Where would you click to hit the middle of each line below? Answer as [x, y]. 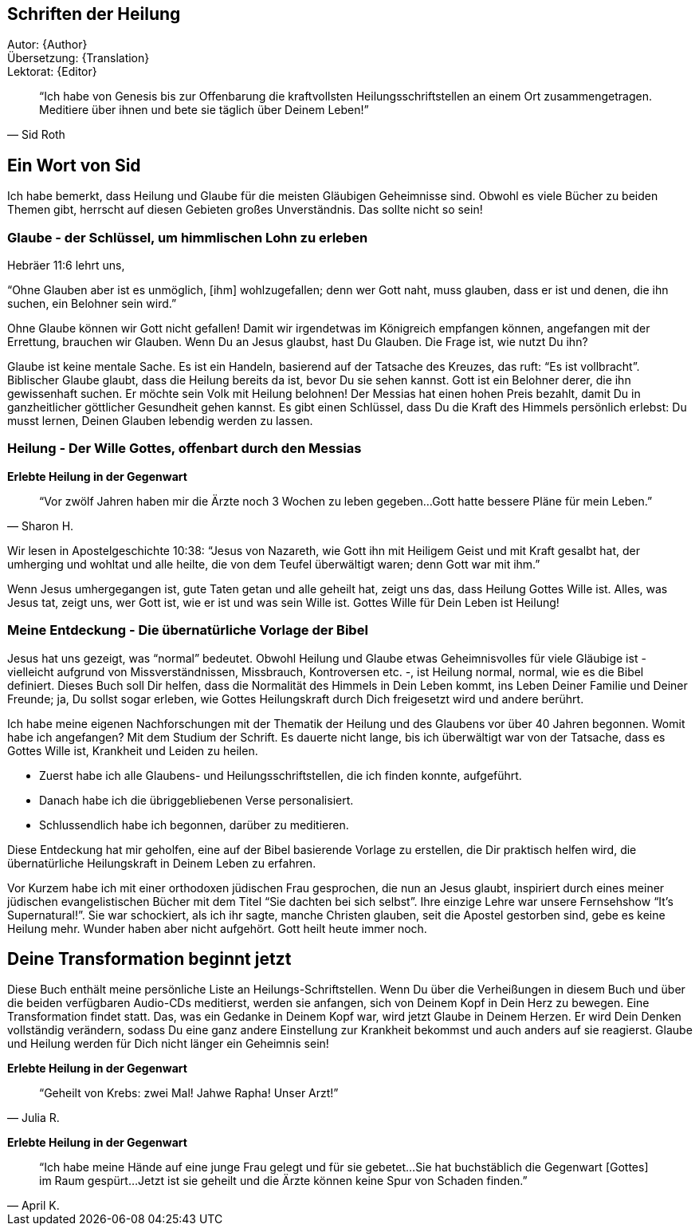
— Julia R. [33, 1118]
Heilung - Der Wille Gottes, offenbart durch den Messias [185, 449]
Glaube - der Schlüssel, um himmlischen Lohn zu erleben [188, 237]
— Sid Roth [36, 135]
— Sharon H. [41, 525]
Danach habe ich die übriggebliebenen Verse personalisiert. [196, 800]
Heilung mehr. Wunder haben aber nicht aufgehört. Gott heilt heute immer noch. [217, 928]
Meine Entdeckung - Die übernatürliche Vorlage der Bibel [188, 630]
